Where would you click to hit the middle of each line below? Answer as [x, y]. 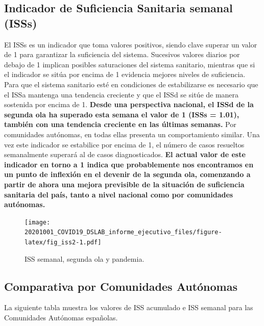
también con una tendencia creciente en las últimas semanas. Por [120, 124]
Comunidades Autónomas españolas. [61, 318]
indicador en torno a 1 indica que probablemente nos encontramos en [129, 164]
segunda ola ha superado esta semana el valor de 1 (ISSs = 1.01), [122, 114]
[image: [38, 222]
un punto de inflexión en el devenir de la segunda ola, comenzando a [127, 174]
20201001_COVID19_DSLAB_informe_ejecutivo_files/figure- [123, 232]
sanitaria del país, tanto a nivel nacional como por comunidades [119, 194]
